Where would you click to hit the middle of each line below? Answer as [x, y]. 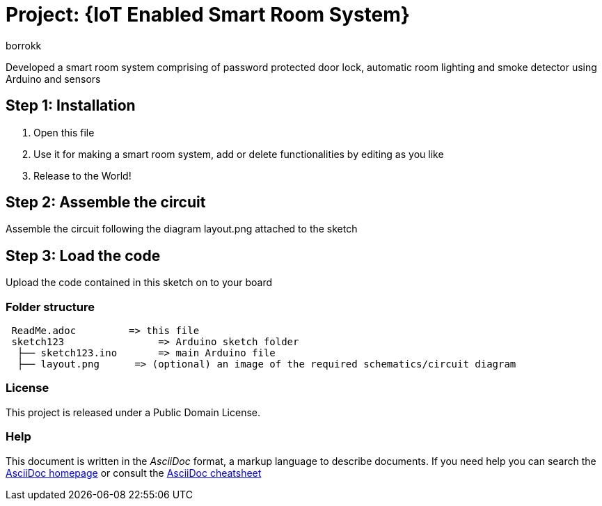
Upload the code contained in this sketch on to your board [139, 283]
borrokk [24, 45]
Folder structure [50, 307]
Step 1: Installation [71, 106]
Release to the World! [82, 175]
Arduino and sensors [53, 79]
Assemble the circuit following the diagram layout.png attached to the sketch [182, 229]
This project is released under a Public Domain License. [133, 412]
